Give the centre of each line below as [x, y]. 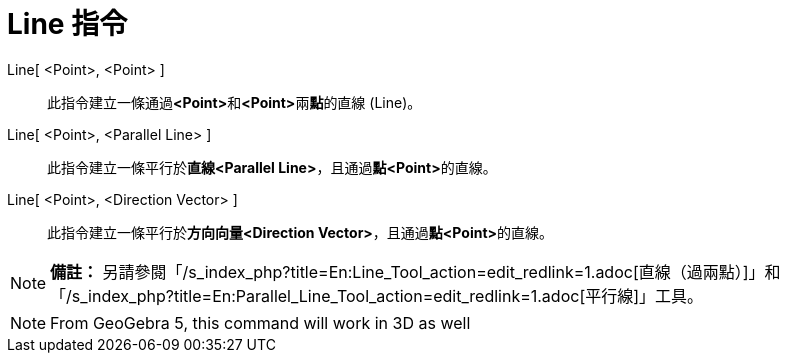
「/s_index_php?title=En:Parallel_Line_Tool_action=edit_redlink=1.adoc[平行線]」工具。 [377, 295]
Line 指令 [67, 24]
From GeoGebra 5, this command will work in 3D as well [260, 322]
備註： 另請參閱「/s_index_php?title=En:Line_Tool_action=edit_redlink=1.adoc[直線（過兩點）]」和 [415, 271]
